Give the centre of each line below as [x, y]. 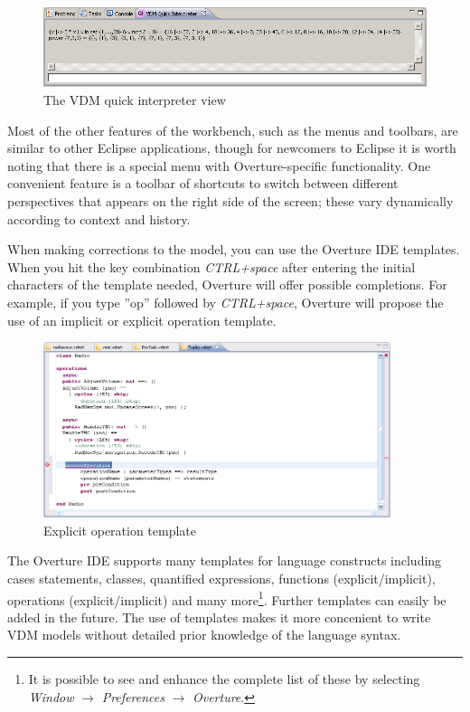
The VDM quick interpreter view [135, 99]
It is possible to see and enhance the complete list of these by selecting [224, 679]
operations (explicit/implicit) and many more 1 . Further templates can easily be [227, 598]
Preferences [133, 696]
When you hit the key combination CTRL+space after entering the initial [211, 266]
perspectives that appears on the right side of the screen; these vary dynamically [230, 200]
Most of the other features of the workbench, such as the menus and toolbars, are [233, 130]
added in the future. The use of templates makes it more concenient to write [219, 617]
